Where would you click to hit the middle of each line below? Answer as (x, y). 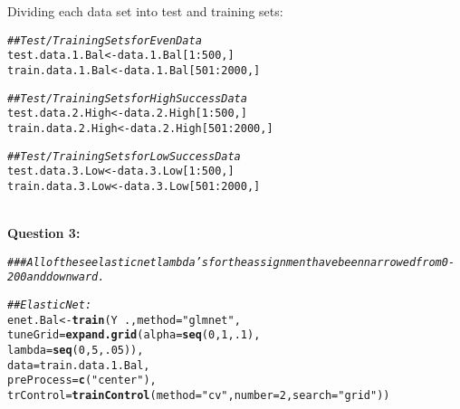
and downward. (66, 277)
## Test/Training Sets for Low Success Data (124, 156)
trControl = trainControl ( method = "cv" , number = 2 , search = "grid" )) (199, 395)
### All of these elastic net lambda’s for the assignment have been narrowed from (225, 262)
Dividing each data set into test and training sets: (145, 11)
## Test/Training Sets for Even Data (105, 40)
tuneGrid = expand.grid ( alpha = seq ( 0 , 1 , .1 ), (134, 335)
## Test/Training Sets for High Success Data (127, 98)
